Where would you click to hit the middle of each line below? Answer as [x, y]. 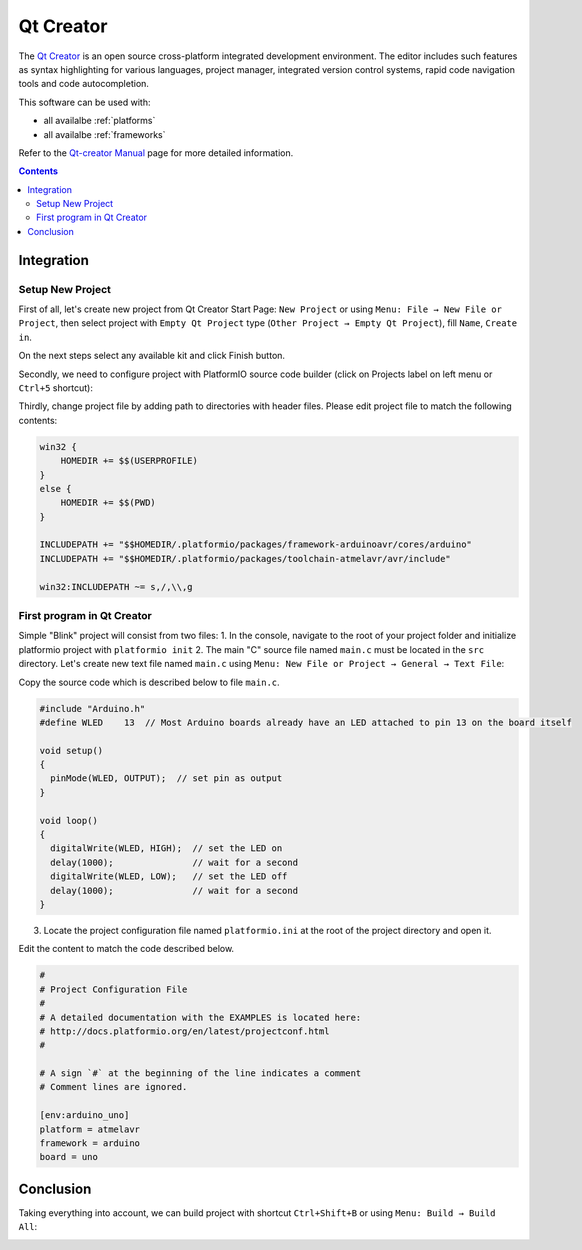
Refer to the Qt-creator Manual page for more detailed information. [156, 152]
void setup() [71, 750]
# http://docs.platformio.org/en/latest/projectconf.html [184, 1031]
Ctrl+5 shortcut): [56, 387]
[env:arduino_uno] [84, 1115]
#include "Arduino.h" [92, 708]
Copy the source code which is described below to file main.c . [149, 682]
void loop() [69, 820]
